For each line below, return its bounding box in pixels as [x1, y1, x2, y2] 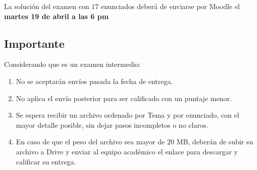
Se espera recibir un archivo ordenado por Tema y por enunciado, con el [16, 110, 239, 120]
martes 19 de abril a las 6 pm [4, 11, 109, 21]
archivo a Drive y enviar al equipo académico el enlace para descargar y [16, 146, 238, 156]
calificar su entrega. [16, 156, 76, 166]
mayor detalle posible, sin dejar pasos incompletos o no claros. [16, 119, 209, 130]
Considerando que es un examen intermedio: [4, 59, 141, 69]
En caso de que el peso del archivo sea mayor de [16, 136, 165, 147]
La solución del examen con [4, 1, 89, 11]
